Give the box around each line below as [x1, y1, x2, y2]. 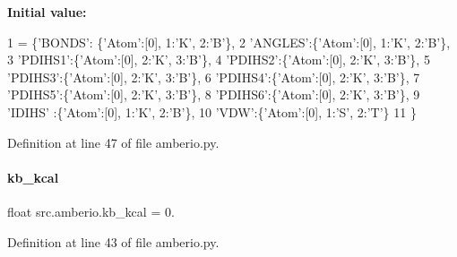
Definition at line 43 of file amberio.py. [7, 232, 220, 251]
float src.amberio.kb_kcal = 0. [7, 201, 175, 220]
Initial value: [7, 3, 87, 21]
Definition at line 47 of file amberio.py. [7, 133, 220, 151]
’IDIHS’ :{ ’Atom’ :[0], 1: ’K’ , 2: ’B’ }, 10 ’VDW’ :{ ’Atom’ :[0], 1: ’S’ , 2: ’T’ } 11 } [7, 102, 417, 121]
